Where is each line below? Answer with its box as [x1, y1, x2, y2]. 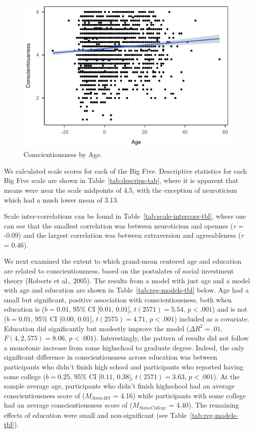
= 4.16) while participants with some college [113, 390, 246, 400]
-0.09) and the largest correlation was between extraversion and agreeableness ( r [4, 230, 244, 240]
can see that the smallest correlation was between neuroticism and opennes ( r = [4, 220, 244, 230]
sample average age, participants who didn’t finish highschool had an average [4, 381, 235, 391]
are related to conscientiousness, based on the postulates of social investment [4, 266, 234, 276]
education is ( [4, 304, 45, 314]
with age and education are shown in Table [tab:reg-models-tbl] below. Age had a [4, 285, 249, 295]
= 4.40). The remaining [169, 400, 239, 410]
